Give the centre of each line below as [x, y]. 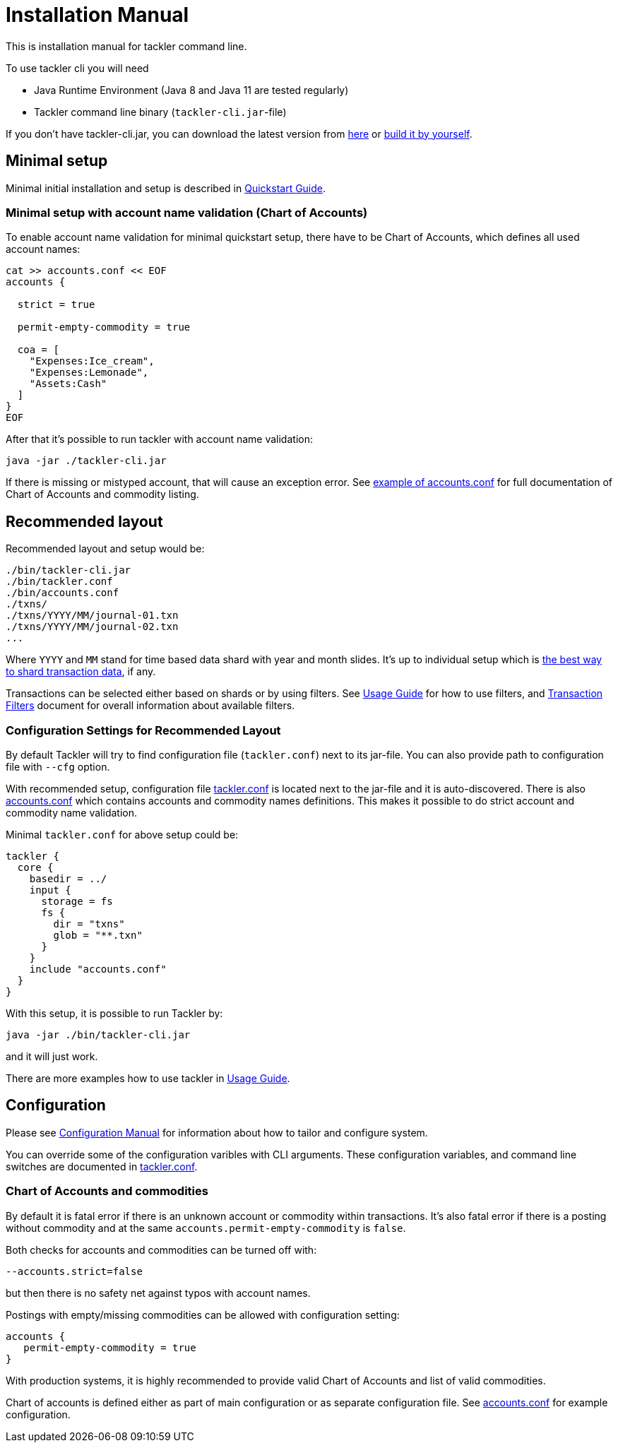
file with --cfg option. [58, 766]
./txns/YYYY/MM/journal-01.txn [92, 616]
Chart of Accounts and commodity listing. [102, 494]
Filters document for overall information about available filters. [150, 706]
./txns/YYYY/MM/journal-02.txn [92, 627]
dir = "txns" [89, 924]
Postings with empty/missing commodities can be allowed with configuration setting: [203, 1315]
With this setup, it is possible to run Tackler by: [114, 1013]
